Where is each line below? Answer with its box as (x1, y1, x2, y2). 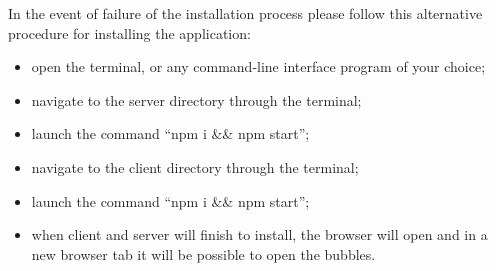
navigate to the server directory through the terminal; (31, 89, 362, 110)
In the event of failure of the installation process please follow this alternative (8, 3, 483, 23)
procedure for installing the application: (8, 22, 251, 43)
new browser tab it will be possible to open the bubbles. (31, 243, 376, 264)
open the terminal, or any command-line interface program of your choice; (31, 56, 486, 77)
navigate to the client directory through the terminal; (31, 156, 359, 177)
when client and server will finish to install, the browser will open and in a (31, 224, 488, 245)
